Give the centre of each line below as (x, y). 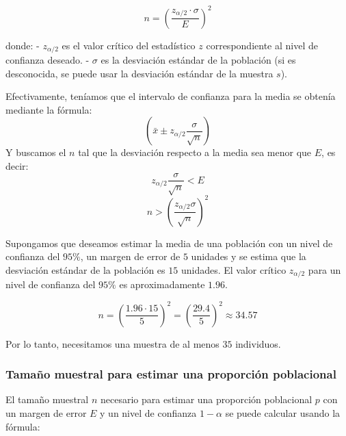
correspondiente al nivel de (262, 45)
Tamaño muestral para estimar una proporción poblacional (171, 374)
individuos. (258, 343)
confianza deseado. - (48, 59)
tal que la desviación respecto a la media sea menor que (195, 152)
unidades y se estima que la (249, 256)
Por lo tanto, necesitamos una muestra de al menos (112, 343)
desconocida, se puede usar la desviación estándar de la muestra (139, 73)
